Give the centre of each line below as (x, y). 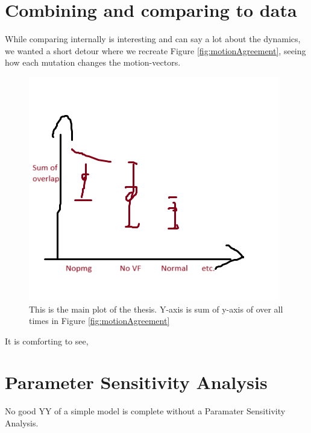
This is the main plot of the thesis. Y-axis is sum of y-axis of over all (156, 309)
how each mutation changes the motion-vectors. (93, 62)
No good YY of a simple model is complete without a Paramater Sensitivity (145, 411)
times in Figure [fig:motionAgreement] (99, 321)
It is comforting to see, (47, 341)
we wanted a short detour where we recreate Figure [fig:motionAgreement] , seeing (155, 50)
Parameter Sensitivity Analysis (136, 382)
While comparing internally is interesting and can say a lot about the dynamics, (153, 39)
